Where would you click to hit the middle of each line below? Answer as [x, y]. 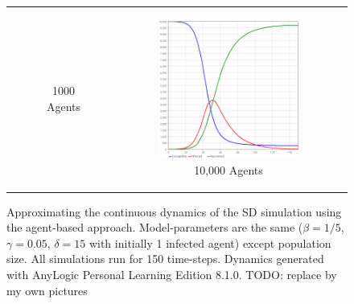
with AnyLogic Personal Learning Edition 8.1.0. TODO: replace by [172, 275]
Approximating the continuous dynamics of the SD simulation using [174, 211]
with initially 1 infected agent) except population [210, 242]
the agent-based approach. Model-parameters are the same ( [155, 227]
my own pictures [47, 290]
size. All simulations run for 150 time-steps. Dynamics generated [165, 259]
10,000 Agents [228, 169]
